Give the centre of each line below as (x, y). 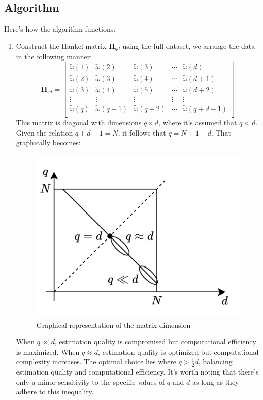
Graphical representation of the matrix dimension (113, 324)
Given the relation (44, 132)
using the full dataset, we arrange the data (189, 46)
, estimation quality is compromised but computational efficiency (155, 342)
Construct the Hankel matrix (61, 46)
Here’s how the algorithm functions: (60, 29)
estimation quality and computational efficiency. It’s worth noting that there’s (137, 372)
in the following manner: (54, 56)
